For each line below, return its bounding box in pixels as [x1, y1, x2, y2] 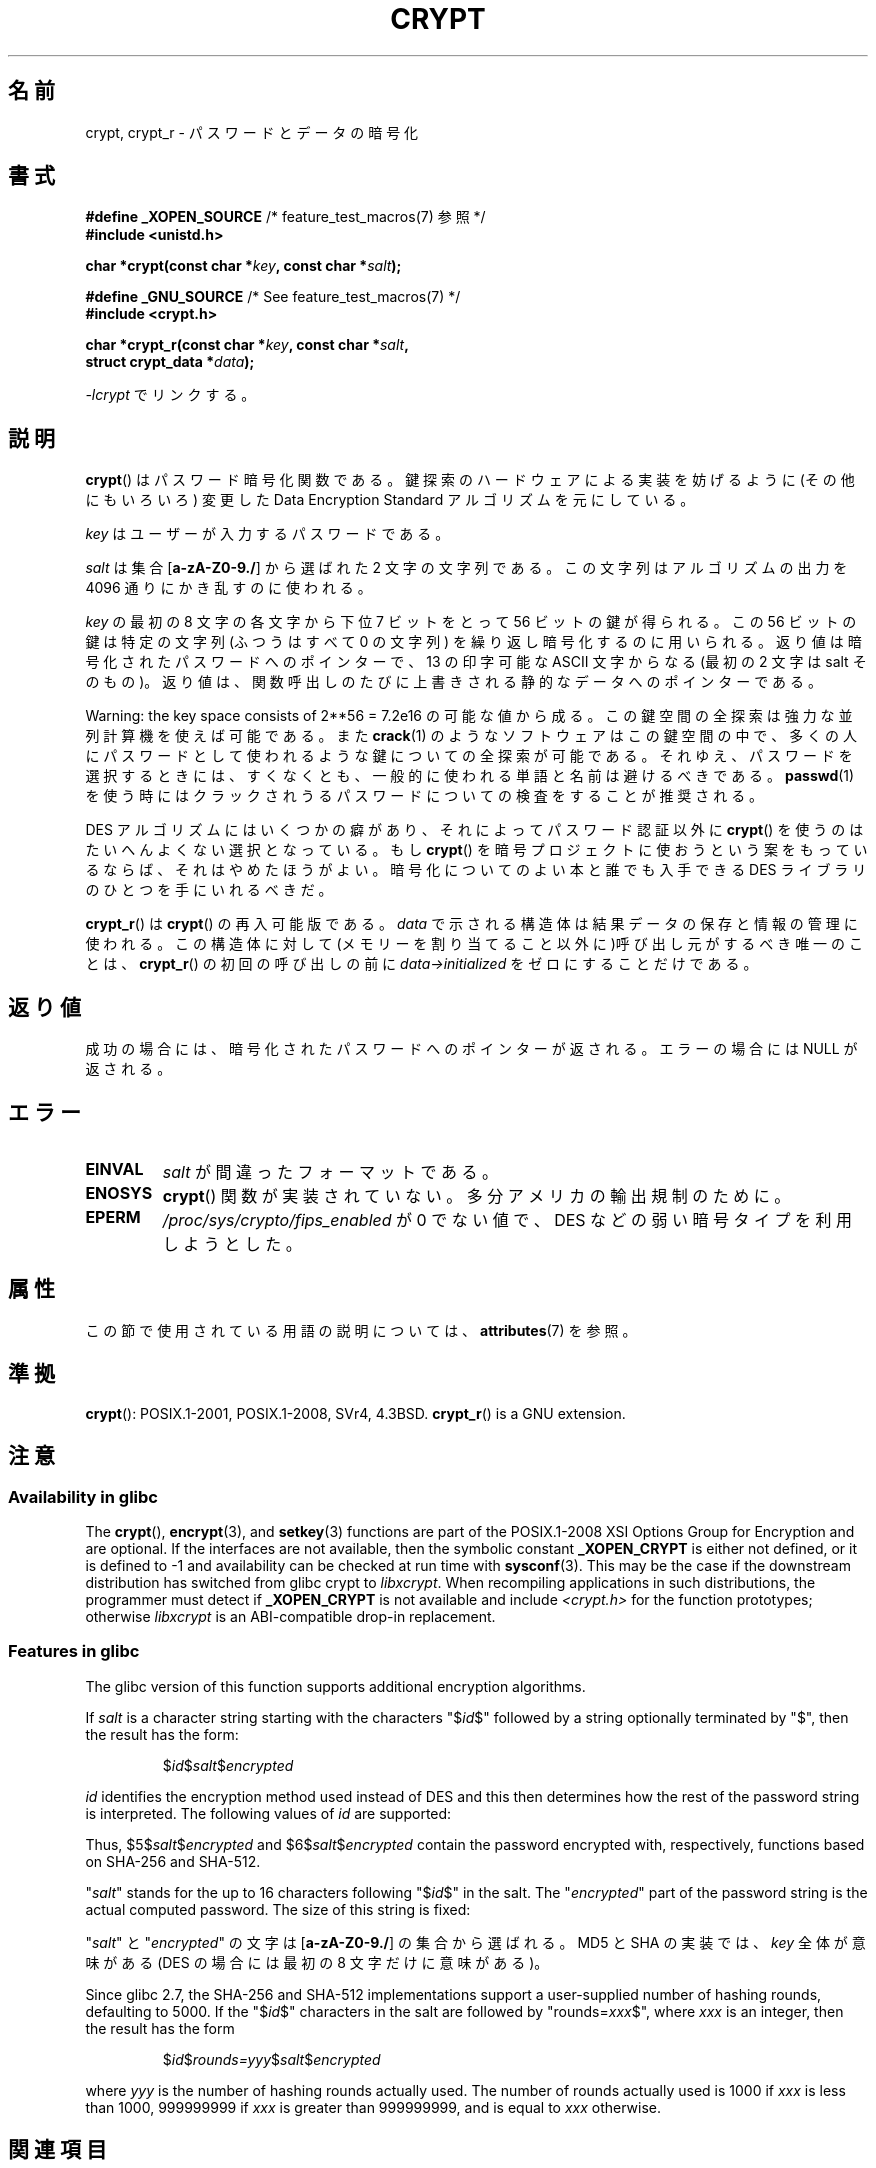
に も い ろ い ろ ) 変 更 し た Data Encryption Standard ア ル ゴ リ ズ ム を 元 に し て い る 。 [85, 491, 695, 509]
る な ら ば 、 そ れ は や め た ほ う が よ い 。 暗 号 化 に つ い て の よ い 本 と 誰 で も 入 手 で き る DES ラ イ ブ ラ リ [85, 861, 867, 879]
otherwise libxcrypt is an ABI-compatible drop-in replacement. [85, 1607, 496, 1625]
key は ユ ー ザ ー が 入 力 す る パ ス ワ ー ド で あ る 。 [85, 525, 450, 543]
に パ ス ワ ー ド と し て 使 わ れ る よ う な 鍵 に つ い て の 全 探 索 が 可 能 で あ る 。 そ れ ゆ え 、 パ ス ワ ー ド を [85, 747, 853, 765]
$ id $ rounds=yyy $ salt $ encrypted [162, 2050, 381, 2068]
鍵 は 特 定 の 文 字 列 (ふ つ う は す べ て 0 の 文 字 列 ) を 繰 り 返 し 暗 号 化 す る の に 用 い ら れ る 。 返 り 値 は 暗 [85, 633, 862, 651]
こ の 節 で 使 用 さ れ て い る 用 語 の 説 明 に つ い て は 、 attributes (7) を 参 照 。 [85, 1321, 637, 1339]
